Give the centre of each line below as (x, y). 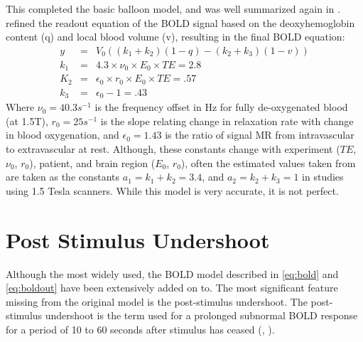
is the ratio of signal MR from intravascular (260, 135)
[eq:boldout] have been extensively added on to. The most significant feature (172, 288)
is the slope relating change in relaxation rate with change (227, 121)
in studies (323, 177)
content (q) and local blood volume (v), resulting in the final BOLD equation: (175, 37)
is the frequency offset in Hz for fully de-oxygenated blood (221, 107)
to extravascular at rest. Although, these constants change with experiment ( (173, 149)
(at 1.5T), (27, 121)
